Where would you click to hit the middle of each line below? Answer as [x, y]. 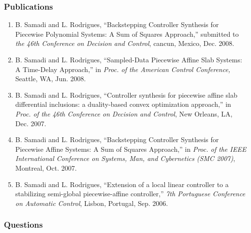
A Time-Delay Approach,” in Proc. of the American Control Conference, [123, 69]
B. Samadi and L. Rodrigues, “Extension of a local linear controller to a [122, 184]
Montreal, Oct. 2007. [46, 167]
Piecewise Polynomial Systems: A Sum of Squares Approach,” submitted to [127, 34]
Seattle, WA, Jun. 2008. [51, 79]
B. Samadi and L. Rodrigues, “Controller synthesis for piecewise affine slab [126, 95]
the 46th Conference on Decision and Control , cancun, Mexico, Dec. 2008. [125, 43]
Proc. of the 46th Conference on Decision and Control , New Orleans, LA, [124, 113]
